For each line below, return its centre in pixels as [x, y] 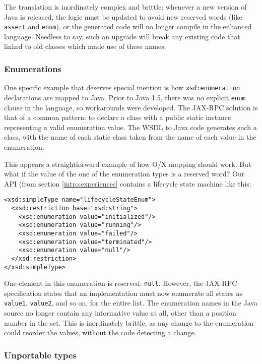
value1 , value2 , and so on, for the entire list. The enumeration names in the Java [131, 303]
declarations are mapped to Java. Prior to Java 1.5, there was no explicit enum [125, 97]
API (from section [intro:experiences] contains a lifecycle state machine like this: [128, 183]
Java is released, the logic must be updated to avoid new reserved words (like [123, 16]
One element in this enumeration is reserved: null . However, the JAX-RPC [121, 283]
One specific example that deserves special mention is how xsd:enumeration [122, 87]
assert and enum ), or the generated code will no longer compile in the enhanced [128, 26]
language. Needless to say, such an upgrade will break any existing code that [122, 36]
